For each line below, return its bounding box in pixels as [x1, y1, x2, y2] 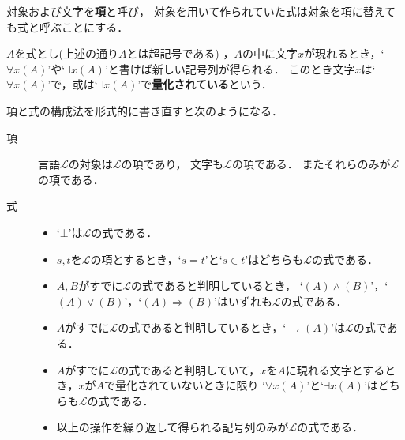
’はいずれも [214, 292, 272, 309]
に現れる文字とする [285, 361, 385, 378]
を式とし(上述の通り [14, 45, 118, 62]
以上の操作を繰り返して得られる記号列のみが [56, 419, 289, 435]
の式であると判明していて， [118, 361, 261, 378]
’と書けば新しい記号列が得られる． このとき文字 [104, 60, 355, 77]
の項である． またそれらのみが [231, 156, 391, 172]
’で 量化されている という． [137, 76, 272, 92]
